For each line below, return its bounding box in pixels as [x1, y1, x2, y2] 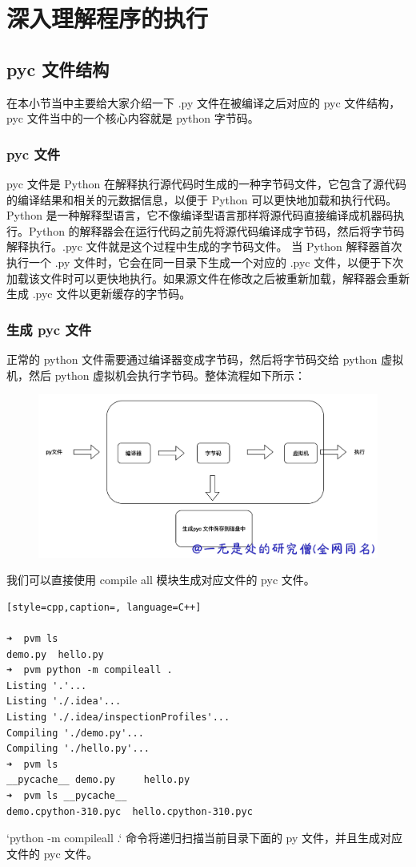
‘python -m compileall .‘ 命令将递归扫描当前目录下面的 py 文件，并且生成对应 [6, 829, 403, 846]
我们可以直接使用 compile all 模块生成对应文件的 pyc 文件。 [6, 571, 315, 588]
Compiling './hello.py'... [6, 743, 150, 755]
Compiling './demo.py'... [6, 727, 144, 739]
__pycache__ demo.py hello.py [6, 774, 190, 786]
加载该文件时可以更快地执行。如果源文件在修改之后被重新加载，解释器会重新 [6, 269, 410, 286]
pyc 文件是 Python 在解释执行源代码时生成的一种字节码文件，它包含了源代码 [6, 175, 406, 192]
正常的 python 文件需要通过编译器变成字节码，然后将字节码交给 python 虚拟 [6, 350, 404, 367]
